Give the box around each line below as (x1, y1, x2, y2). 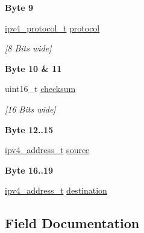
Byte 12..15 (5, 123, 54, 136)
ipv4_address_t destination (5, 184, 107, 197)
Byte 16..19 (5, 163, 54, 176)
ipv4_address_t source (5, 143, 90, 156)
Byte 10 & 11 (5, 62, 62, 74)
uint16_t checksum (5, 82, 76, 95)
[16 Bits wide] (5, 102, 56, 115)
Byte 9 (5, 1, 33, 13)
